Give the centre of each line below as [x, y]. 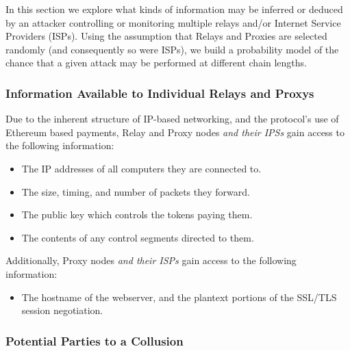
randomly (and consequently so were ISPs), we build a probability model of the [172, 49]
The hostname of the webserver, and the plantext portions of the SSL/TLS [179, 297]
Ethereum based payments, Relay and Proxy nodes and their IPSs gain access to [175, 132]
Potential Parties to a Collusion [95, 340]
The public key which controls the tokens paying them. [137, 214]
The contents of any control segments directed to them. [138, 237]
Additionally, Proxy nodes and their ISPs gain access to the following [151, 260]
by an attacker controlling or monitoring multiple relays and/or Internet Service [173, 22]
